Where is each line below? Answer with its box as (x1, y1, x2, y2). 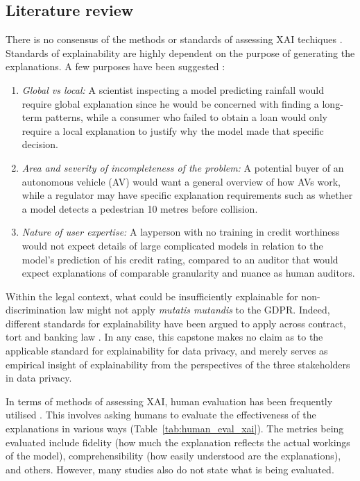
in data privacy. (6, 370, 72, 385)
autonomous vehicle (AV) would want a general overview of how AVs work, (22, 174, 341, 188)
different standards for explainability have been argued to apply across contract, (6, 316, 346, 330)
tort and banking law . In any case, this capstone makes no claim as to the (6, 329, 323, 344)
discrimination (6, 302, 67, 317)
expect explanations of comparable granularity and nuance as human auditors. (22, 266, 355, 280)
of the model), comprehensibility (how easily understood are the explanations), (6, 448, 341, 463)
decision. (22, 137, 58, 152)
